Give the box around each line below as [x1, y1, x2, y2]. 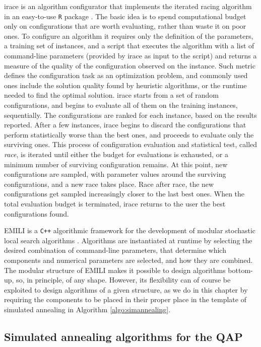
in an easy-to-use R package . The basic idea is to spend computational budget [4, 11, 246, 21]
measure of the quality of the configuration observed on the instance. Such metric [4, 60, 255, 71]
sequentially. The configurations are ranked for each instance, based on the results [4, 109, 257, 120]
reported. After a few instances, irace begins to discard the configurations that [4, 119, 246, 130]
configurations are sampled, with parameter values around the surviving [4, 169, 226, 179]
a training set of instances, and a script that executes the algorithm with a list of [4, 40, 254, 51]
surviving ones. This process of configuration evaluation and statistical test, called [4, 139, 257, 150]
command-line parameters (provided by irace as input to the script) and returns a [4, 50, 257, 61]
